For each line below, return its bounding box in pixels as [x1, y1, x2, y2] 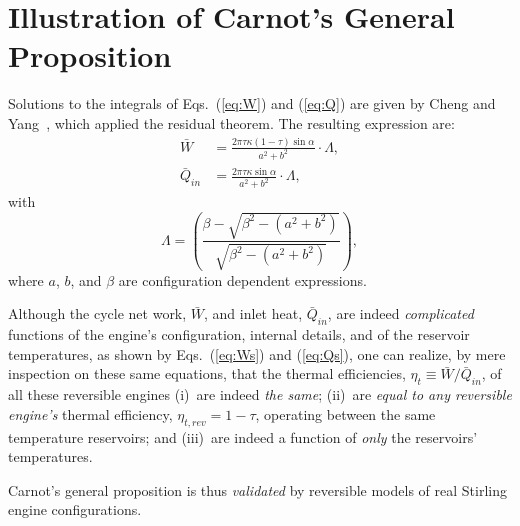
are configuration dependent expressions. [118, 269, 367, 290]
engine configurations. [8, 499, 142, 520]
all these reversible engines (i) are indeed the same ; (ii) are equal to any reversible [8, 384, 512, 405]
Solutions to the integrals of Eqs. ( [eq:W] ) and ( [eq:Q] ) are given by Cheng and [8, 93, 496, 114]
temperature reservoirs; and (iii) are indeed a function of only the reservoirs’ [8, 426, 478, 447]
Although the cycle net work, [8, 303, 187, 324]
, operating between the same [255, 403, 436, 424]
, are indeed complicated [327, 303, 474, 324]
